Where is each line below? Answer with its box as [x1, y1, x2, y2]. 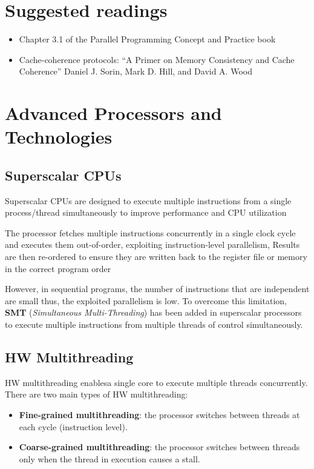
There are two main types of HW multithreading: [5, 388, 188, 401]
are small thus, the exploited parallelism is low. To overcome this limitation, [5, 294, 287, 307]
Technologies [5, 124, 113, 149]
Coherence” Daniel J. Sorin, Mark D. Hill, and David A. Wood [19, 65, 252, 78]
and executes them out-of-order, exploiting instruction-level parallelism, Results [5, 238, 300, 251]
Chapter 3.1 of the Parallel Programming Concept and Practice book [19, 33, 276, 45]
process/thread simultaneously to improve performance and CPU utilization [5, 206, 287, 219]
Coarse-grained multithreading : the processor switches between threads [19, 441, 300, 453]
